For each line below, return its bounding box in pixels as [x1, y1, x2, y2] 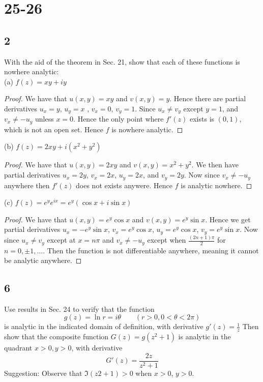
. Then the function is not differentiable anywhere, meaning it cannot [43, 245, 259, 255]
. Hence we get [205, 214, 251, 224]
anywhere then [4, 180, 50, 190]
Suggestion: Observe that [4, 367, 82, 378]
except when [147, 234, 186, 245]
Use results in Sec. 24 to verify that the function [4, 303, 155, 314]
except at [47, 234, 76, 245]
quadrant [4, 342, 33, 353]
